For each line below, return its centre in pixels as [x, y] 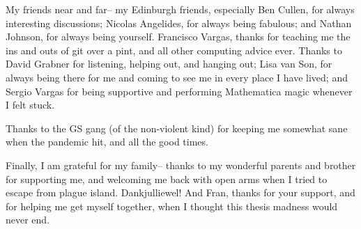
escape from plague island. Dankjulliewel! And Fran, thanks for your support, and [180, 192]
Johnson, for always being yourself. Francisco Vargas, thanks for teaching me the [178, 37]
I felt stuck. [30, 105]
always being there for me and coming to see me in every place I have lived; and [177, 77]
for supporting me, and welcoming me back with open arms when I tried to [167, 179]
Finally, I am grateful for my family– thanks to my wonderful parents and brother [181, 165]
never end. [28, 220]
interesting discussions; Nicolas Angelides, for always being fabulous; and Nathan [179, 23]
